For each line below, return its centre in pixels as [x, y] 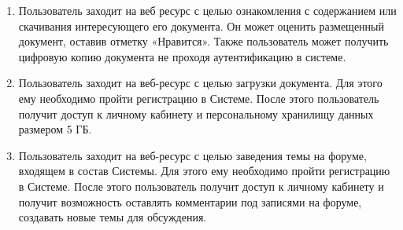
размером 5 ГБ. [55, 129]
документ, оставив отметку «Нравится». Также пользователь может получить [203, 41]
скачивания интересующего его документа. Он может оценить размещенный [201, 26]
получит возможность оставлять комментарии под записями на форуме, [190, 201]
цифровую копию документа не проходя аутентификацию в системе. [182, 56]
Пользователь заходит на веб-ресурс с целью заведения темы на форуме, [192, 155]
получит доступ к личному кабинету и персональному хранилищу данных [196, 113]
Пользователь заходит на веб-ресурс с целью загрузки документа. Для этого [200, 83]
